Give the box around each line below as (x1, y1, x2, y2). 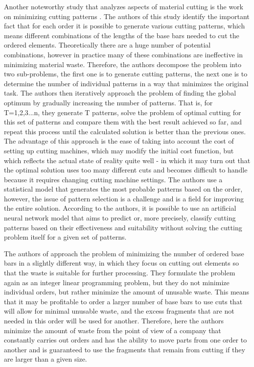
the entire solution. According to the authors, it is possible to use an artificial (4, 203, 236, 213)
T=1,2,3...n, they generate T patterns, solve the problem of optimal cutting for (4, 107, 241, 117)
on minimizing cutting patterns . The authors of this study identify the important (4, 11, 250, 21)
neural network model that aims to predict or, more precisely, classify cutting (4, 213, 236, 223)
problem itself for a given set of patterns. (4, 232, 127, 242)
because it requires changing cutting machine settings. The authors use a (4, 174, 223, 184)
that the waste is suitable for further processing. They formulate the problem (4, 268, 235, 278)
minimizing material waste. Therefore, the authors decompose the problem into (4, 59, 241, 69)
